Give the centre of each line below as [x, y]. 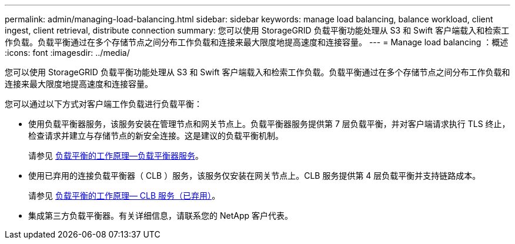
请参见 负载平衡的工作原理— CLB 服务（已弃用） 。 [124, 195]
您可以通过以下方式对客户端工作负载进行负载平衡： [103, 104]
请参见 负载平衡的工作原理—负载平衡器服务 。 [116, 156]
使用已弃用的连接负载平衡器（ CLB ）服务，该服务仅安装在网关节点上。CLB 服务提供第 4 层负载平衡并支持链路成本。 [255, 176]
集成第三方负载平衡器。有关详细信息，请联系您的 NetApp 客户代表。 [160, 215]
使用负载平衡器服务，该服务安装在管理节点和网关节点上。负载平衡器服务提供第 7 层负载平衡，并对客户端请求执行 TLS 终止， [269, 124]
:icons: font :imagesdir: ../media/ [67, 53]
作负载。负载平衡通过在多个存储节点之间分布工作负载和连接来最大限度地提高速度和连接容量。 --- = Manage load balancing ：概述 [257, 42]
